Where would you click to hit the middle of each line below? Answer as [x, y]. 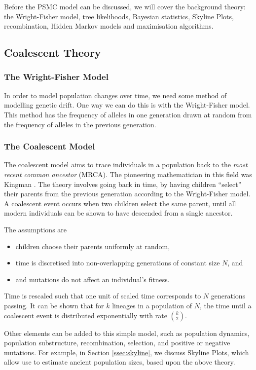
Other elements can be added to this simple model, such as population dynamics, [127, 333]
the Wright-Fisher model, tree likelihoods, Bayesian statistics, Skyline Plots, [119, 16]
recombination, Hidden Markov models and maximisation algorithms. [109, 26]
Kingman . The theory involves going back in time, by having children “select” [123, 184]
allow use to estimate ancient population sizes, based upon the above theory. [120, 362]
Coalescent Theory [53, 53]
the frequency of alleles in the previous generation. [80, 124]
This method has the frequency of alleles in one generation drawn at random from [128, 114]
